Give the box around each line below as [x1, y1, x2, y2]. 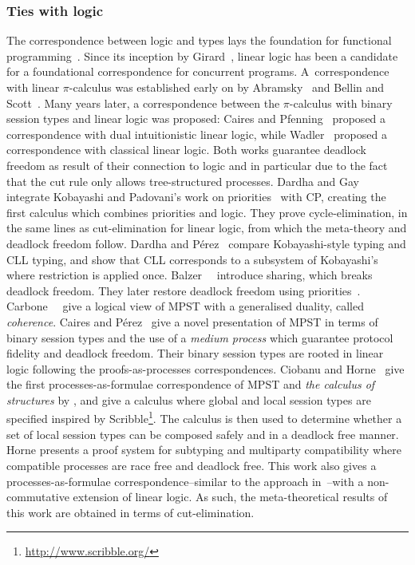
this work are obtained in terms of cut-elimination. [6, 504, 255, 520]
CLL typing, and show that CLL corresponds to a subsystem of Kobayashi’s [6, 251, 378, 267]
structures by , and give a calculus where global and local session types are [6, 391, 371, 408]
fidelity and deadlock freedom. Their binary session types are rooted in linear [6, 345, 384, 362]
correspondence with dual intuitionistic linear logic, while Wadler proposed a [6, 125, 387, 142]
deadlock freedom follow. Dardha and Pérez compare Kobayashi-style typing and [6, 235, 406, 251]
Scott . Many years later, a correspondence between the [6, 94, 280, 111]
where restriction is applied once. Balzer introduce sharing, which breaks [6, 267, 373, 283]
